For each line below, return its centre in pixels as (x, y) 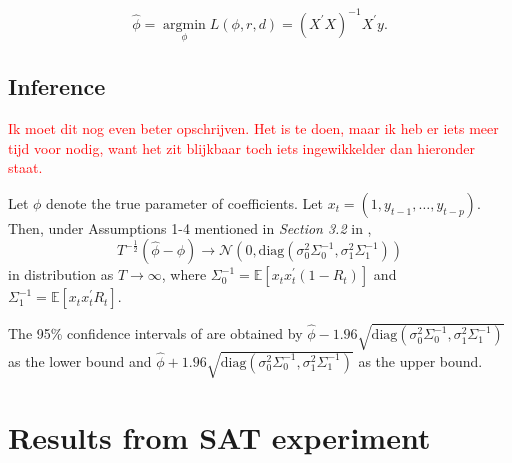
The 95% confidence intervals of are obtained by (155, 333)
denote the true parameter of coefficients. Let (184, 202)
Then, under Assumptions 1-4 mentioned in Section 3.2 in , (190, 227)
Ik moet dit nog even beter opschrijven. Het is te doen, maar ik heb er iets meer (253, 127)
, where (184, 274)
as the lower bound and (80, 360)
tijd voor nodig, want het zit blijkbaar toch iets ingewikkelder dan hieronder (241, 147)
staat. (25, 167)
